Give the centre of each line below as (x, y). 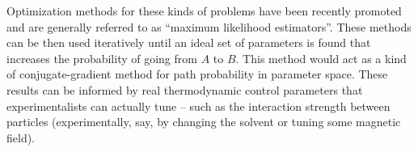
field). (21, 137)
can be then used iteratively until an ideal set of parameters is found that (189, 42)
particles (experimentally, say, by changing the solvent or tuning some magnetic (204, 122)
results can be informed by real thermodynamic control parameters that (185, 89)
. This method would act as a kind (321, 58)
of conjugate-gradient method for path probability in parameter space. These (197, 74)
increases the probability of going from (102, 58)
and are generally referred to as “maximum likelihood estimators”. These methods (209, 26)
